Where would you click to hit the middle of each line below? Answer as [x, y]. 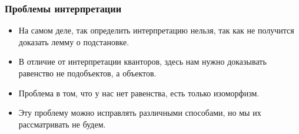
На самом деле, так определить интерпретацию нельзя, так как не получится [156, 30]
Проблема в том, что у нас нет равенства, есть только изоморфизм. [139, 93]
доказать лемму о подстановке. [74, 41]
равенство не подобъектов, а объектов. [87, 73]
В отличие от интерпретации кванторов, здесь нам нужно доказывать [142, 61]
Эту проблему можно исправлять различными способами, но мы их [140, 113]
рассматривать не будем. [62, 124]
